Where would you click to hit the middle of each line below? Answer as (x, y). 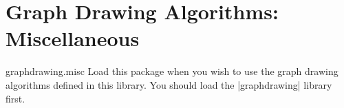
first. (15, 98)
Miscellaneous (73, 38)
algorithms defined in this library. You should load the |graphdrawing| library (169, 84)
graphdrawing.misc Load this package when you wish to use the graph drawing (172, 71)
